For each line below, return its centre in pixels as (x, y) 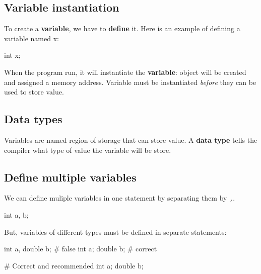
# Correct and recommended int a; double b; (74, 265)
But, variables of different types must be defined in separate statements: (115, 232)
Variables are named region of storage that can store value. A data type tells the (131, 140)
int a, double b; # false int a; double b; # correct (81, 249)
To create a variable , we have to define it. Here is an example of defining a (122, 28)
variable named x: (31, 38)
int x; (12, 55)
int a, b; (16, 215)
